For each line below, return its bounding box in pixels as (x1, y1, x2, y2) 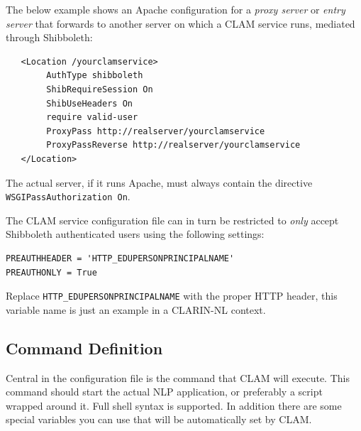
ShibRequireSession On (46, 84, 153, 94)
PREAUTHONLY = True (6, 267, 97, 278)
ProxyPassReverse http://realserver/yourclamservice (46, 140, 301, 151)
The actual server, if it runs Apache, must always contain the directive (6, 175, 313, 190)
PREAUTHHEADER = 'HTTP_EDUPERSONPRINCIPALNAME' (6, 253, 235, 263)
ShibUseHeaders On (46, 98, 133, 109)
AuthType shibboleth (46, 70, 143, 81)
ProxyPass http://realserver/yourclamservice (46, 126, 265, 136)
